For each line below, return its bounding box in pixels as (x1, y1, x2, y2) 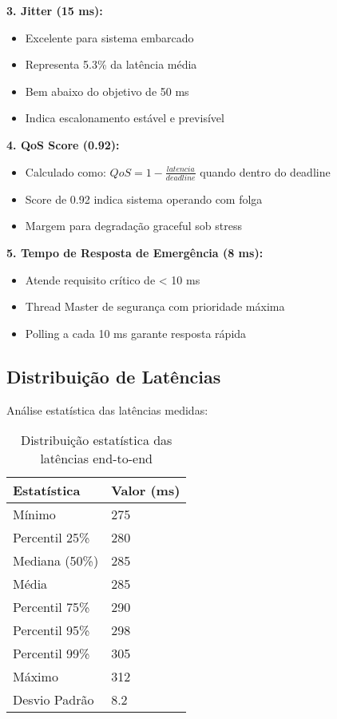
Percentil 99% (13, 644, 90, 663)
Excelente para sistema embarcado (25, 29, 194, 46)
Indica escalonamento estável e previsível (25, 109, 224, 126)
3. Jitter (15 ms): (6, 2, 103, 18)
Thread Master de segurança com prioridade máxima (25, 298, 285, 315)
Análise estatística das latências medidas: (6, 401, 208, 418)
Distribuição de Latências (6, 363, 221, 388)
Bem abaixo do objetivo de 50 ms (25, 82, 189, 99)
